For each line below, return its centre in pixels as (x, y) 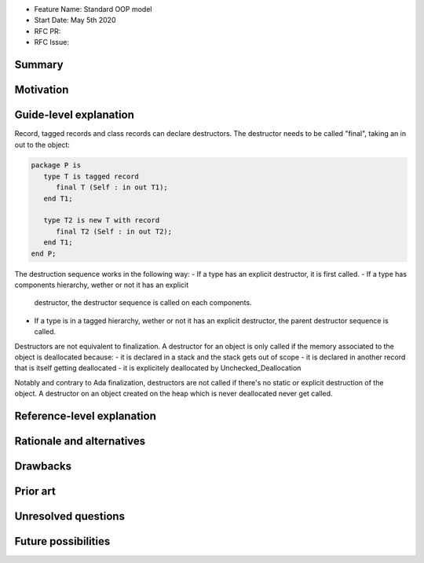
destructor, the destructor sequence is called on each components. (143, 303)
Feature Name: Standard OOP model (93, 9)
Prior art (35, 491)
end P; (44, 253)
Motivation (42, 90)
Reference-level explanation (85, 416)
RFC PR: (48, 31)
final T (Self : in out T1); (112, 188)
